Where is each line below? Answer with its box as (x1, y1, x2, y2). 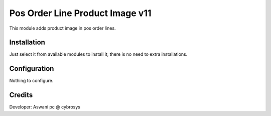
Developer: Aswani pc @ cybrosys (9, 104, 80, 110)
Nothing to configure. (9, 78, 54, 84)
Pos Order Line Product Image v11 (9, 8, 152, 19)
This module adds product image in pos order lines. (9, 25, 116, 31)
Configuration (9, 64, 54, 73)
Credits (9, 91, 33, 99)
